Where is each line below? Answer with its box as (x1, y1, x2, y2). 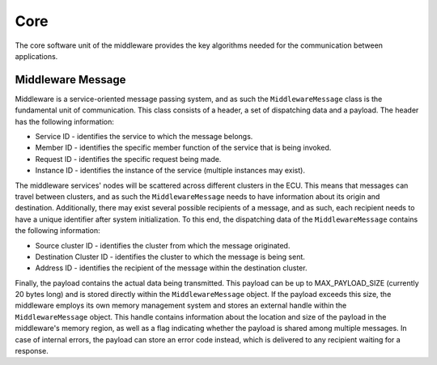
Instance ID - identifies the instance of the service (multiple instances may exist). (35, 166, 305, 176)
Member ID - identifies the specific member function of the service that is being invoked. (35, 142, 332, 153)
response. (15, 346, 49, 356)
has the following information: (15, 117, 115, 126)
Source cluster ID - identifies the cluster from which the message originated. (35, 240, 291, 250)
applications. (15, 51, 58, 61)
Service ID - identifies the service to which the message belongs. (35, 132, 253, 142)
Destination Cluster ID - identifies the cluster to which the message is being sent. (35, 252, 305, 261)
